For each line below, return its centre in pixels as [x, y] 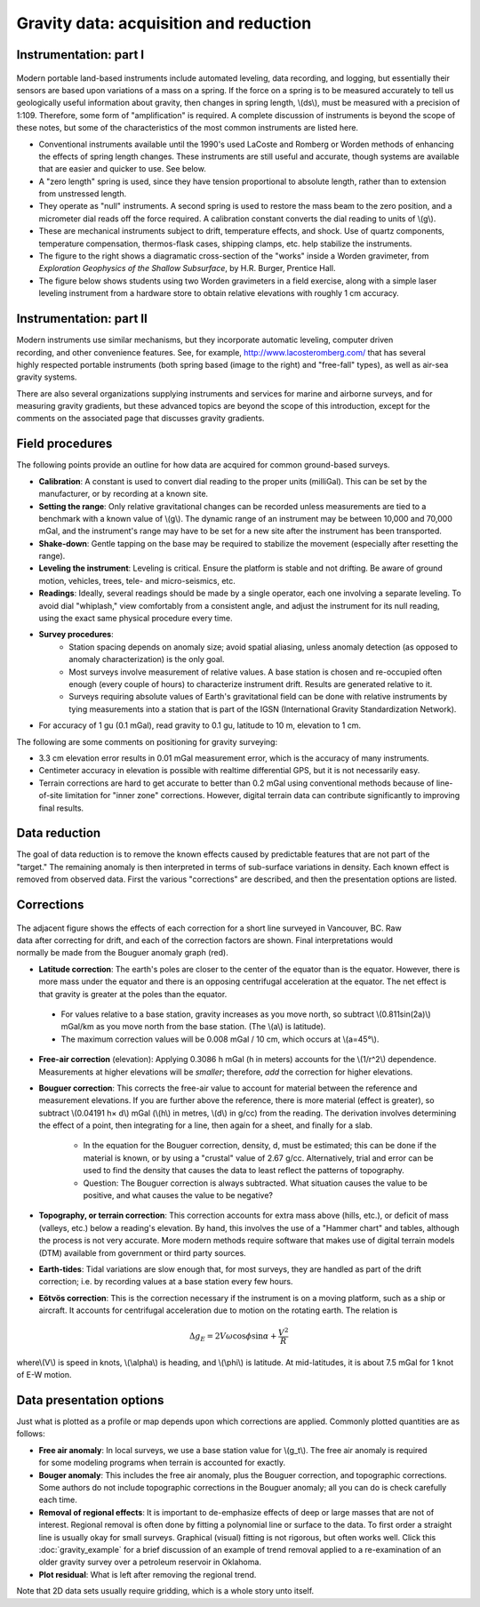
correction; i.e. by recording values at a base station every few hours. [166, 1282]
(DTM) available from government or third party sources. [142, 1252]
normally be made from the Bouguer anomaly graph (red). [122, 953]
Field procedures [64, 444]
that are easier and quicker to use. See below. [122, 169]
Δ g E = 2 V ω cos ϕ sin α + [233, 1337]
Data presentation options [90, 1400]
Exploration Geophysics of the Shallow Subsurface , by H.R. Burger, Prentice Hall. [187, 268]
